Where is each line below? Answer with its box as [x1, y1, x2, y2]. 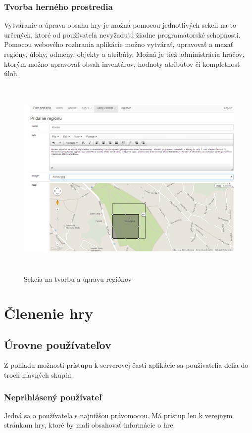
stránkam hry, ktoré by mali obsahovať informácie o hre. [4, 420, 175, 430]
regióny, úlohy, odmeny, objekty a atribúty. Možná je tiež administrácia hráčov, [4, 49, 245, 59]
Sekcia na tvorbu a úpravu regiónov [24, 274, 132, 284]
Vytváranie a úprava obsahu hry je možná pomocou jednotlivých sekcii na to [4, 20, 236, 30]
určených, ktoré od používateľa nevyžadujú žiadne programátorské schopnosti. [4, 29, 241, 40]
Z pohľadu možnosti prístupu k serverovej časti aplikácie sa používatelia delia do [4, 360, 249, 370]
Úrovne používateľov [4, 337, 111, 352]
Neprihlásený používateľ [4, 390, 102, 403]
